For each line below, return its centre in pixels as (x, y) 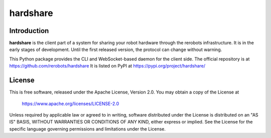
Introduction (29, 31)
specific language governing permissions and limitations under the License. (87, 129)
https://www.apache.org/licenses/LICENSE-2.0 (71, 103)
